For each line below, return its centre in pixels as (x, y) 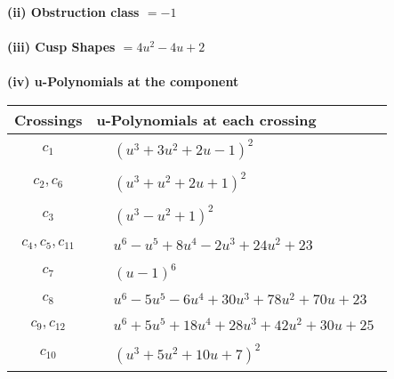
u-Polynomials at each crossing (206, 119)
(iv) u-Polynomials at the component (123, 81)
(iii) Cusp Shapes (61, 47)
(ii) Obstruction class (73, 12)
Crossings (48, 119)
